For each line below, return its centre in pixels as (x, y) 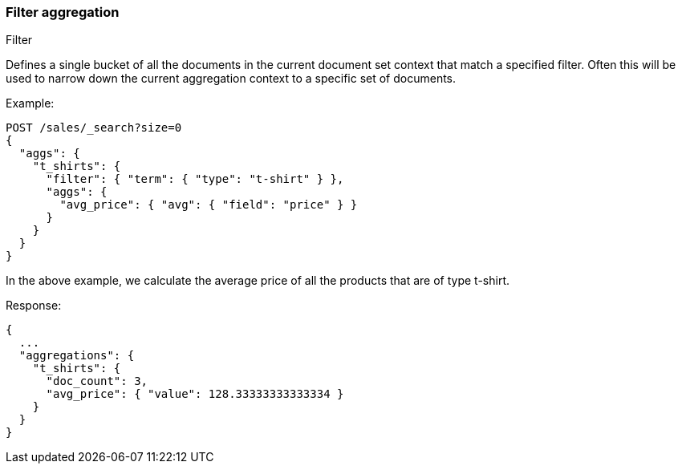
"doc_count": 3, (97, 381)
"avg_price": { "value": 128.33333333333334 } (195, 394)
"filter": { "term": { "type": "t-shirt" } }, (195, 179)
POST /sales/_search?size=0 (94, 128)
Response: (34, 306)
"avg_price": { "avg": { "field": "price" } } (209, 205)
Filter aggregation (63, 12)
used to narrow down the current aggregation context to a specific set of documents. (231, 79)
